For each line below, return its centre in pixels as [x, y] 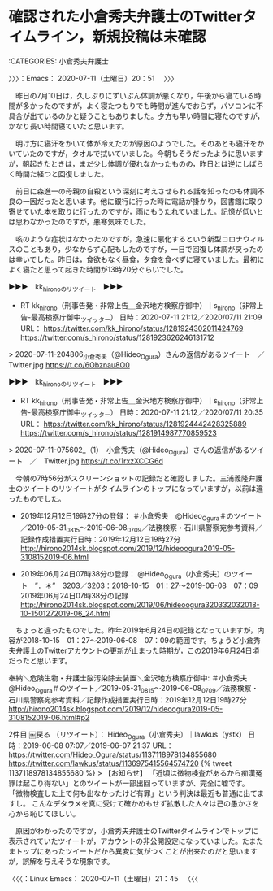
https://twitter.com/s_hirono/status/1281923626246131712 [117, 337]
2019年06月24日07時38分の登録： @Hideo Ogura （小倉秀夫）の [126, 574]
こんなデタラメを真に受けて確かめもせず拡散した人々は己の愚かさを [145, 804]
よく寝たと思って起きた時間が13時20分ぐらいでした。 [98, 269]
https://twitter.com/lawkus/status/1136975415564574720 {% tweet [120, 763]
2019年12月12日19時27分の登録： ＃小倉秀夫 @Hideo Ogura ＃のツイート [141, 517]
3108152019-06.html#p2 [49, 717]
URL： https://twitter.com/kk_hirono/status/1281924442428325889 [133, 424]
